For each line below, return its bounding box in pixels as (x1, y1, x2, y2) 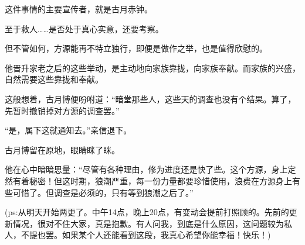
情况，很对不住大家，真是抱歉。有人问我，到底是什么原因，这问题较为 (12, 217, 284, 229)
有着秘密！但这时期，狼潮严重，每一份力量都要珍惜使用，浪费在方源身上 (12, 174, 292, 187)
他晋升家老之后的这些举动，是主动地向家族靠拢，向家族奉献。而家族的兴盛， (5, 61, 300, 74)
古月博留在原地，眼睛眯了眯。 (5, 143, 120, 156)
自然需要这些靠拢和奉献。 (5, 73, 103, 85)
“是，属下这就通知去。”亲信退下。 (5, 124, 132, 136)
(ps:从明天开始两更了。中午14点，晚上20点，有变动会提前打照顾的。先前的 (5, 206, 289, 218)
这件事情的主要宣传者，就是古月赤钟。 (5, 3, 152, 15)
